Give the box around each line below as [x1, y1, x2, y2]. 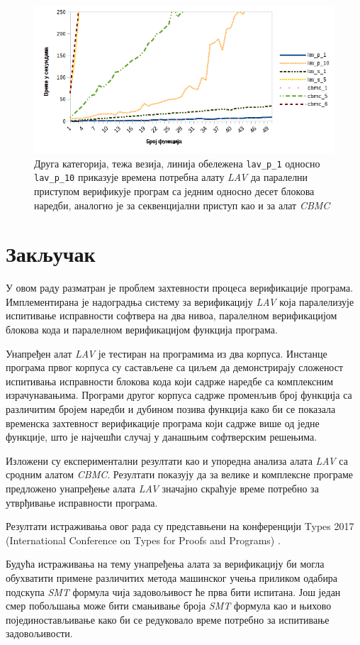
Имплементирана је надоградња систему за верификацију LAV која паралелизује [6, 294, 354, 309]
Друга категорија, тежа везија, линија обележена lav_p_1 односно [34, 155, 320, 170]
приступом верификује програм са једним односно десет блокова [34, 183, 315, 198]
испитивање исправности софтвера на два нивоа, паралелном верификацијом [6, 308, 337, 323]
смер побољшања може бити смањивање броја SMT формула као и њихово [6, 598, 332, 613]
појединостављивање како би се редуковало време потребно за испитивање [6, 612, 330, 627]
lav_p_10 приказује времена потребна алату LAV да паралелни [34, 170, 308, 184]
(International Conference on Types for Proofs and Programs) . [6, 532, 281, 547]
